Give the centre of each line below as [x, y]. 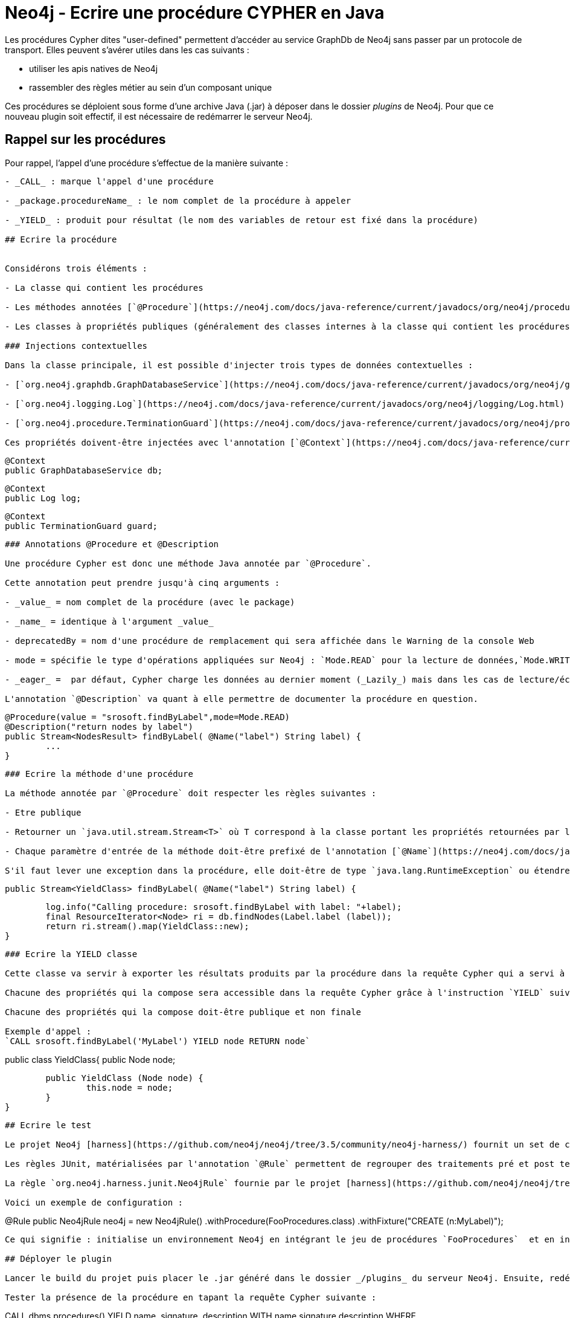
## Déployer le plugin [59, 1258]
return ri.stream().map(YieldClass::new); [147, 926]
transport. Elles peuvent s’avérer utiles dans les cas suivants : [127, 50]
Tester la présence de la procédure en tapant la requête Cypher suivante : [191, 1297]
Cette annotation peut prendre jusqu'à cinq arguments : [142, 583]
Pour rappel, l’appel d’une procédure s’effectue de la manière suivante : [147, 163]
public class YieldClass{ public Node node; [90, 1059]
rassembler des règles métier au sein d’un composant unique [151, 87]
